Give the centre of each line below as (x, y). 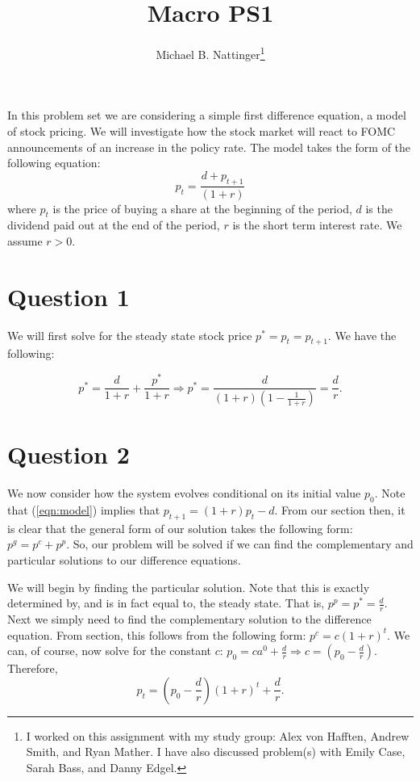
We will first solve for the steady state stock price (130, 335)
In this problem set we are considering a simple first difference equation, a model (207, 115)
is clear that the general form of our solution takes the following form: (180, 528)
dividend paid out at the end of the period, (114, 225)
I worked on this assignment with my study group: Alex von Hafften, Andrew (218, 735)
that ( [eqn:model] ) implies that (84, 509)
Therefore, (33, 668)
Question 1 (69, 296)
